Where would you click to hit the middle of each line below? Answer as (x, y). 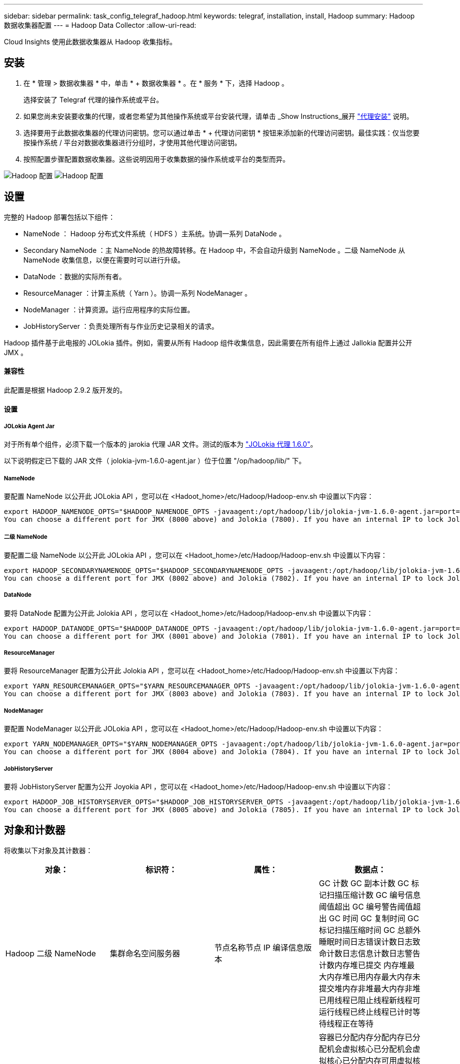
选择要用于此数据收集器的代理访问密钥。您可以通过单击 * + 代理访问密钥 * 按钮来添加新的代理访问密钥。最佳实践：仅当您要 (221, 133)
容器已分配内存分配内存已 (366, 1037)
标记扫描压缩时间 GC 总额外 (370, 930)
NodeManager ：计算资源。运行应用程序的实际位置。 (109, 309)
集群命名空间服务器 (145, 953)
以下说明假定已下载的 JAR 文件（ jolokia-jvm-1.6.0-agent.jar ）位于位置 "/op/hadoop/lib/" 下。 (155, 461)
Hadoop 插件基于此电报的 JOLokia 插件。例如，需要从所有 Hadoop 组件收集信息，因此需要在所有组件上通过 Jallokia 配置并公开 (208, 342)
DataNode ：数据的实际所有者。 (75, 276)
